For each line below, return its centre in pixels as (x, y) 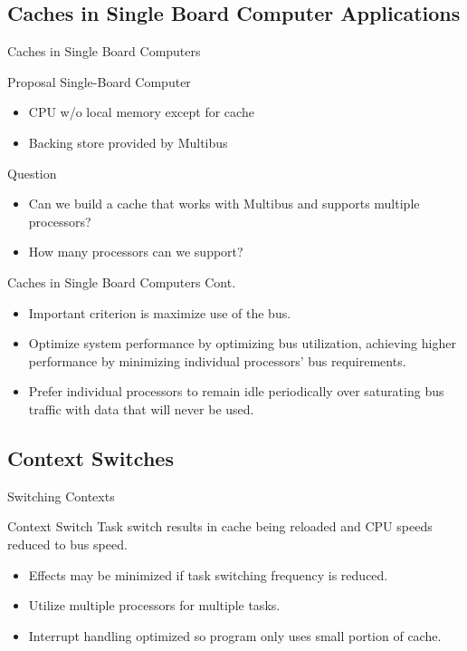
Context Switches (91, 457)
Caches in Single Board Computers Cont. (122, 282)
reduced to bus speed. (67, 544)
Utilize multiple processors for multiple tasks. (154, 605)
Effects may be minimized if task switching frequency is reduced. (208, 574)
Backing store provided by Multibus (128, 142)
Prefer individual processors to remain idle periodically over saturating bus (236, 391)
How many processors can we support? (136, 252)
